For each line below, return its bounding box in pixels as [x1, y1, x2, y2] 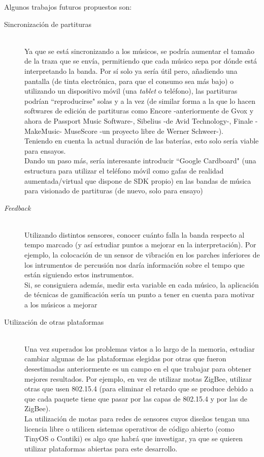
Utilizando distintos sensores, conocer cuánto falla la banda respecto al [24, 229, 245, 240]
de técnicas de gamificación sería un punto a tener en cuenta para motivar [24, 289, 255, 300]
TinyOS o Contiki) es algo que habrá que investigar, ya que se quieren [24, 433, 243, 444]
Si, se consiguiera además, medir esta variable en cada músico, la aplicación [24, 279, 259, 290]
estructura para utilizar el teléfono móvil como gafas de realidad [24, 165, 224, 176]
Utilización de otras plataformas [4, 316, 104, 327]
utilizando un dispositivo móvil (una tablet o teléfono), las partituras [24, 85, 238, 96]
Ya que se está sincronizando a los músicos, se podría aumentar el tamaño [24, 45, 254, 56]
